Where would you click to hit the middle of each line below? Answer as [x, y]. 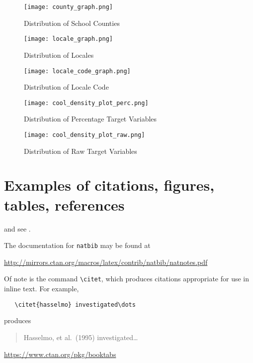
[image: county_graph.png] [68, 7]
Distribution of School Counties [72, 23]
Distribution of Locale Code [66, 87]
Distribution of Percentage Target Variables [90, 119]
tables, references [64, 204]
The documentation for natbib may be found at [77, 245]
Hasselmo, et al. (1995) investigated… [81, 337]
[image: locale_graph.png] [68, 39]
